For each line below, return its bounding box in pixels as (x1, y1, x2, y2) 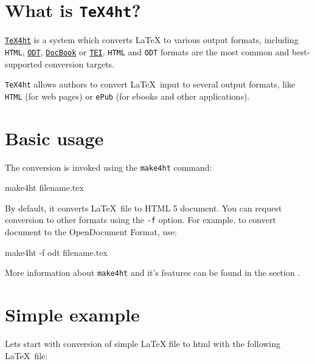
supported (5, 57, 43, 70)
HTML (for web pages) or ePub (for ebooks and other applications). (5, 89, 250, 102)
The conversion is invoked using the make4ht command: (5, 160, 212, 173)
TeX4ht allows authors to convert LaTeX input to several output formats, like (5, 78, 296, 91)
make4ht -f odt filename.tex (5, 246, 108, 258)
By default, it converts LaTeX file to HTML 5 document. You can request (5, 201, 282, 214)
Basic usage (5, 125, 104, 150)
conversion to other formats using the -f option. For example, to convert (5, 213, 276, 226)
